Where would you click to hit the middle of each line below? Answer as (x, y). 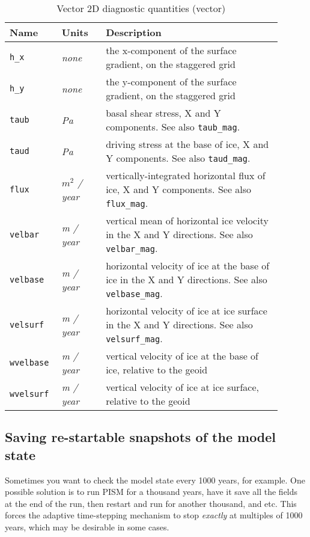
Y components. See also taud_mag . (178, 158)
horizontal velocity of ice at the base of (188, 265)
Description (134, 32)
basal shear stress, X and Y (163, 113)
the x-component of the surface (171, 50)
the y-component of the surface (171, 81)
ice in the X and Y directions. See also (187, 279)
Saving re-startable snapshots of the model (141, 437)
